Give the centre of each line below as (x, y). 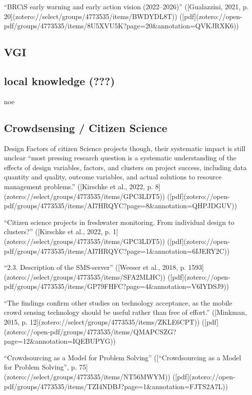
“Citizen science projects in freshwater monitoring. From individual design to (119, 222)
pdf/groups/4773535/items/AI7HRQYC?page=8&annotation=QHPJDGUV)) (121, 206)
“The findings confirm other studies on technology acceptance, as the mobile (118, 302)
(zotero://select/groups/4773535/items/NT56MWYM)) (87, 377)
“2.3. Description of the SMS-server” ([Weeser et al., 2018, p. (95, 267)
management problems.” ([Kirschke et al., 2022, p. (79, 186)
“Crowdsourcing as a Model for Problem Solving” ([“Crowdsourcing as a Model (123, 357)
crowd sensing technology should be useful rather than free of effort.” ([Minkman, (126, 312)
